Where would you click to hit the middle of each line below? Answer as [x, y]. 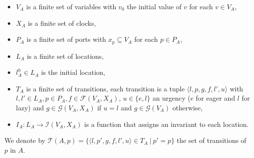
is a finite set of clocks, [62, 23]
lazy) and [30, 108]
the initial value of [154, 6]
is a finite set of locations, [65, 56]
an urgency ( [171, 98]
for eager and [215, 98]
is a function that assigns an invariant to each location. [166, 124]
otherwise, [187, 108]
